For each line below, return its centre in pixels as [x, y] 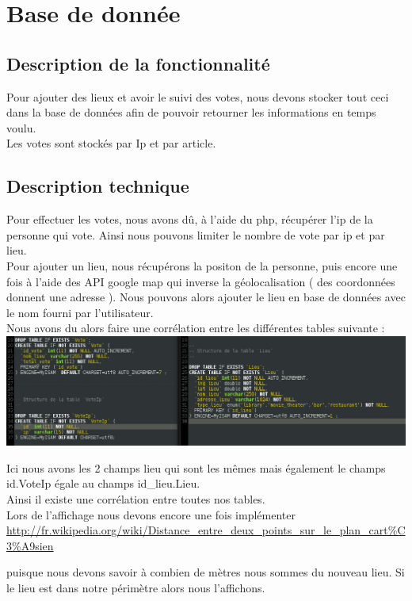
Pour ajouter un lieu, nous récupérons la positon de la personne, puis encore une [202, 265]
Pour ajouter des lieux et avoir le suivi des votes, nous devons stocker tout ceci [198, 96]
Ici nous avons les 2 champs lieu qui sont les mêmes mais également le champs [196, 467]
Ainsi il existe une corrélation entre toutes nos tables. [136, 498]
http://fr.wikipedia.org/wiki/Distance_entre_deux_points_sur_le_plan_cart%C [206, 530]
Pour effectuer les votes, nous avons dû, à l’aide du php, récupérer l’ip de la [190, 219]
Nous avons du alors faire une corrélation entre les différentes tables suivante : [196, 328]
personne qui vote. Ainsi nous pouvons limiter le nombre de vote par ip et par [196, 234]
